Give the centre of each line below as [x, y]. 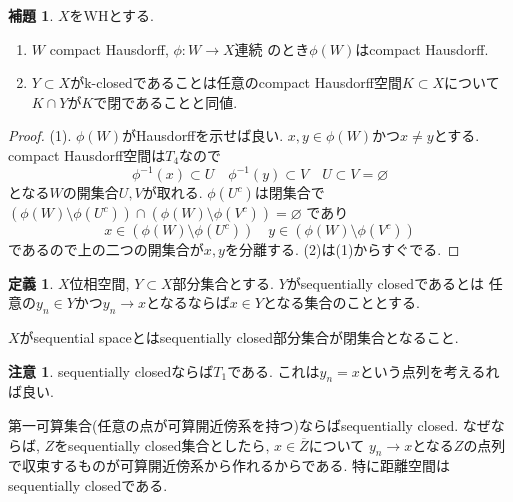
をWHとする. [111, 15]
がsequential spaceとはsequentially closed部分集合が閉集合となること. [239, 337]
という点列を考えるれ [429, 370]
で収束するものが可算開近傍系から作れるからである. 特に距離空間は [229, 465]
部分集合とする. [223, 282]
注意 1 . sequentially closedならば [111, 370]
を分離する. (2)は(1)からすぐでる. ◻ [342, 249]
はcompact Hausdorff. [422, 48]
